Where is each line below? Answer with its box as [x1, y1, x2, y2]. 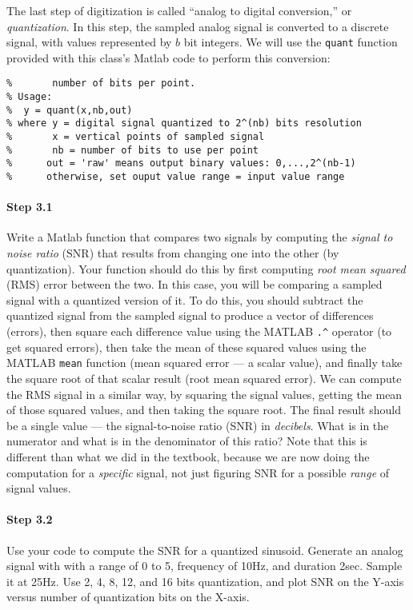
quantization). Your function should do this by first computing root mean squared [6, 260, 406, 277]
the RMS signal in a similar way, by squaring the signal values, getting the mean [6, 385, 403, 402]
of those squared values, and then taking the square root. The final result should [6, 401, 401, 418]
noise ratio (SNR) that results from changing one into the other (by [6, 245, 339, 261]
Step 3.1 [6, 198, 53, 215]
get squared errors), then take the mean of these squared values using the [6, 338, 367, 355]
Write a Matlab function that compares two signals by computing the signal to [6, 229, 393, 245]
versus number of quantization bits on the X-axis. [6, 588, 250, 605]
